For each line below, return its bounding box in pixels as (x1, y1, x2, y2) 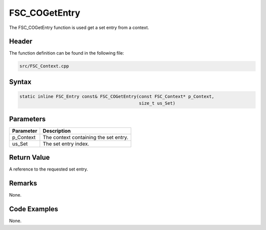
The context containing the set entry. (42, 134, 129, 141)
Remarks (9, 179, 37, 188)
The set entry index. (42, 140, 90, 147)
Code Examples (9, 205, 59, 213)
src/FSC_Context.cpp (19, 63, 69, 69)
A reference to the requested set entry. (9, 166, 88, 172)
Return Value (9, 153, 50, 162)
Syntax (9, 78, 32, 86)
